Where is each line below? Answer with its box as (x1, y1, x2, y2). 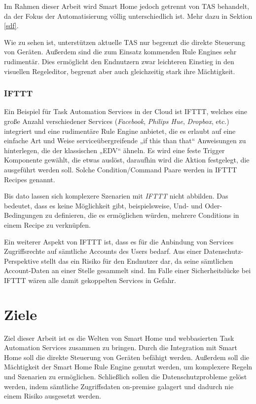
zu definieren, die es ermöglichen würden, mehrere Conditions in (45, 210, 239, 220)
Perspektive (4, 255, 39, 266)
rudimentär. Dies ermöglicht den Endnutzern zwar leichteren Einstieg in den (4, 56, 234, 66)
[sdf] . (4, 20, 19, 31)
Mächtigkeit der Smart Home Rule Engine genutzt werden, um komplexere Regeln (4, 362, 253, 372)
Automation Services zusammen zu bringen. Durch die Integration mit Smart (4, 342, 238, 353)
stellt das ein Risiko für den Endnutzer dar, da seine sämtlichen (41, 255, 233, 266)
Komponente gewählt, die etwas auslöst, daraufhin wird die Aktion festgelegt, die (4, 155, 250, 165)
